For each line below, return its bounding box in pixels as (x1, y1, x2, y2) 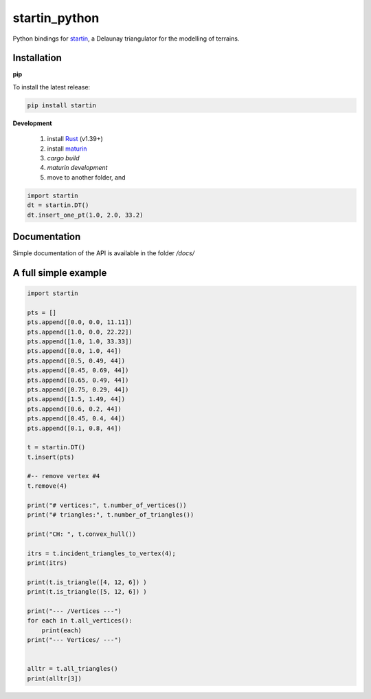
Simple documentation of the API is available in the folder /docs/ (12, 249, 195, 257)
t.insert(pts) (27, 453, 75, 461)
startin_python (12, 10, 100, 25)
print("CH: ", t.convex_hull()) (27, 530, 137, 538)
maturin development (47, 164, 108, 172)
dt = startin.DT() (27, 202, 89, 209)
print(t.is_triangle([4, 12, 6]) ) (27, 578, 147, 586)
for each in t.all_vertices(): (27, 616, 133, 625)
